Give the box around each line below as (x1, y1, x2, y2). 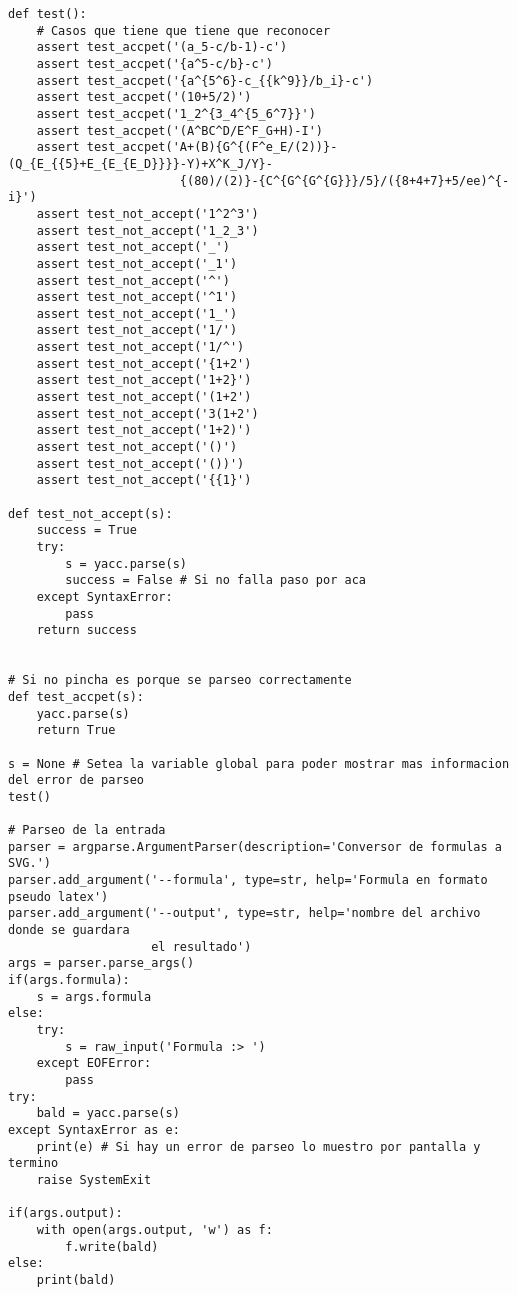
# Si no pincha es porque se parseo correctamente (8, 673, 352, 688)
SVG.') (8, 856, 51, 871)
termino (8, 1156, 59, 1171)
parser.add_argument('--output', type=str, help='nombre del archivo (8, 906, 481, 921)
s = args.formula (36, 989, 152, 1004)
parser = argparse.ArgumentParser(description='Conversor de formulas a (8, 839, 502, 854)
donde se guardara (8, 923, 130, 938)
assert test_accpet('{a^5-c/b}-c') (36, 56, 273, 71)
